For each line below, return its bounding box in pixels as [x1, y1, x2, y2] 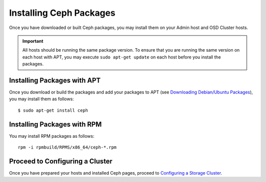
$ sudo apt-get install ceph [18, 107, 88, 113]
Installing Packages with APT [9, 76, 101, 85]
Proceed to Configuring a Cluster [9, 157, 113, 165]
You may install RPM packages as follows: [9, 133, 95, 139]
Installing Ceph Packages [9, 7, 116, 18]
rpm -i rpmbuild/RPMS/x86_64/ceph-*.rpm [18, 145, 117, 150]
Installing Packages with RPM [9, 120, 102, 128]
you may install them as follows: [9, 96, 74, 102]
